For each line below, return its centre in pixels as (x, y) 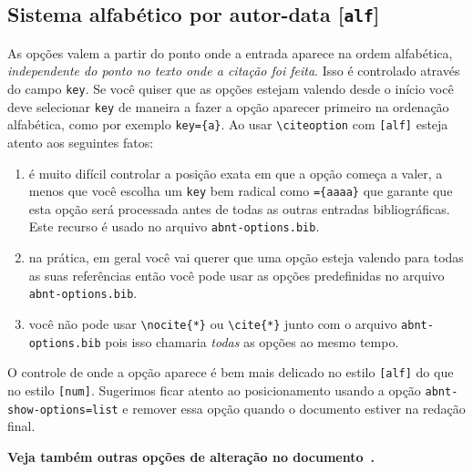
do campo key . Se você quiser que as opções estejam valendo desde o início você (231, 88)
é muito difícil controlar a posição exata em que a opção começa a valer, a (236, 173)
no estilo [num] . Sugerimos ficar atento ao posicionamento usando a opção (214, 390)
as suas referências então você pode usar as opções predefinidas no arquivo (236, 275)
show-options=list (63, 410)
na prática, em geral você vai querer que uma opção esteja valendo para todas (246, 257)
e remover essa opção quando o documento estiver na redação (294, 408)
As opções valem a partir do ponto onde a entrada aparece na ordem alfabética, (230, 52)
